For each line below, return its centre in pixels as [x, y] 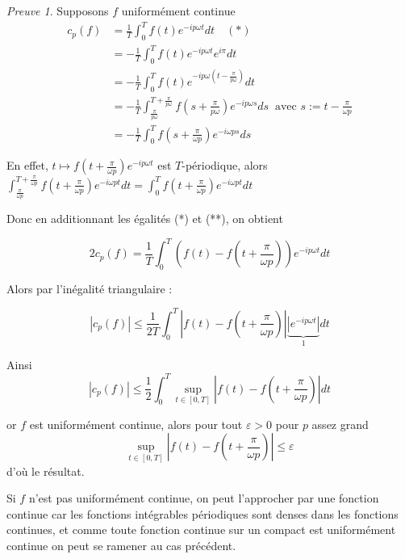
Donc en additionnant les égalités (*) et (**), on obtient [145, 218]
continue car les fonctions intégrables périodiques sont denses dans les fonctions [202, 513]
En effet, [27, 165]
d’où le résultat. [46, 471]
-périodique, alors [225, 165]
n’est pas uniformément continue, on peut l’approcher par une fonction [204, 498]
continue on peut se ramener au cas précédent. [121, 545]
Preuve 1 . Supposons [58, 11]
